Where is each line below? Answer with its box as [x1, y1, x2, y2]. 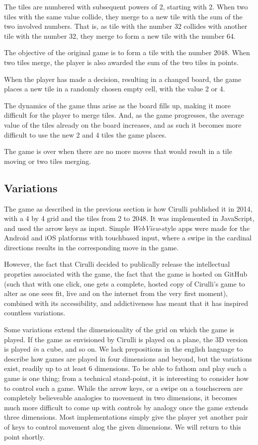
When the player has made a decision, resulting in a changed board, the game [4, 74, 242, 84]
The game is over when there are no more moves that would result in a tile [4, 146, 232, 156]
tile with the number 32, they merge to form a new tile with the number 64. [4, 30, 236, 41]
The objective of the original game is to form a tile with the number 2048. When [4, 47, 250, 58]
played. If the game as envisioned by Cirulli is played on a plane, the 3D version [4, 334, 248, 344]
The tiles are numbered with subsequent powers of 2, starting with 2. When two [4, 1, 248, 11]
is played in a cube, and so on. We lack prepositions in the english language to [4, 344, 243, 354]
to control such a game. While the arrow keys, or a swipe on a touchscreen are [4, 382, 243, 393]
